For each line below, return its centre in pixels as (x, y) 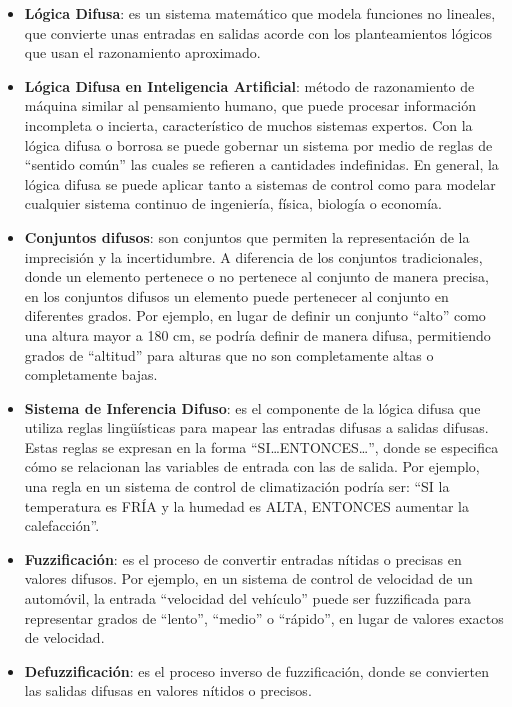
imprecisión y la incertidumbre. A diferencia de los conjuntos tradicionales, (253, 256)
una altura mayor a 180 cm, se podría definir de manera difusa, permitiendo (257, 334)
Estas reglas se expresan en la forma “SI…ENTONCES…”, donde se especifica (261, 446)
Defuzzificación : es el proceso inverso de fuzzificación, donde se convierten (257, 670)
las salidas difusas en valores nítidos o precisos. (168, 690)
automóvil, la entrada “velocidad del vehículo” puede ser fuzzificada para (248, 598)
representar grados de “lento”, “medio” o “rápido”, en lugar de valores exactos (264, 617)
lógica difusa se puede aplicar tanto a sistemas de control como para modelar (260, 183)
